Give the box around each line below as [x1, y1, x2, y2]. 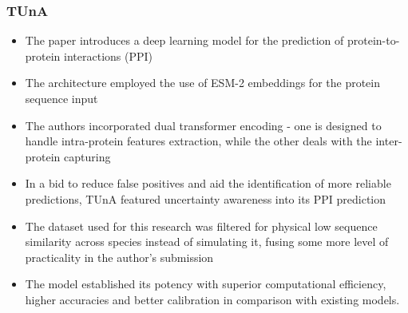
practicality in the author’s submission [25, 248, 214, 265]
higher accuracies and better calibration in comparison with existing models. [25, 291, 400, 307]
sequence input [25, 90, 98, 106]
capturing [64, 148, 111, 164]
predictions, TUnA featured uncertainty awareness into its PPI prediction [25, 190, 386, 207]
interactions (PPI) [64, 47, 153, 64]
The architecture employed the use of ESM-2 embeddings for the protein [25, 74, 381, 91]
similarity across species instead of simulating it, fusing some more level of [25, 233, 389, 250]
